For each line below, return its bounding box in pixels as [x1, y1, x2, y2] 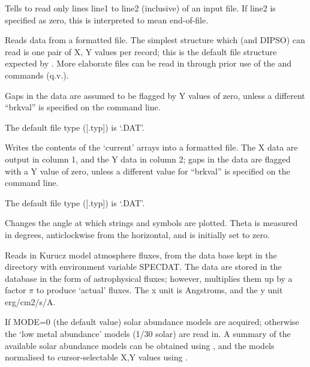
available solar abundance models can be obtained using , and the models [5, 339, 275, 351]
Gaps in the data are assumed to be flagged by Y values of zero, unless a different [5, 89, 305, 101]
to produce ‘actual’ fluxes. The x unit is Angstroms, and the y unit [36, 284, 283, 296]
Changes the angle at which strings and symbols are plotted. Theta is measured [5, 216, 298, 229]
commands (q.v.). [5, 68, 69, 81]
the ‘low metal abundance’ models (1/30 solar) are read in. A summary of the [5, 327, 291, 340]
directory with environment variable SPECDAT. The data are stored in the [5, 260, 282, 273]
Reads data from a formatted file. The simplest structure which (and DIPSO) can [5, 34, 305, 46]
